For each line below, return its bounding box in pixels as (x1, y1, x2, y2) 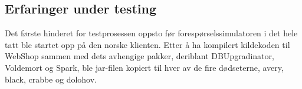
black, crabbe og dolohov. (5, 73, 97, 85)
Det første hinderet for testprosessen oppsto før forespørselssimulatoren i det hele (5, 27, 298, 39)
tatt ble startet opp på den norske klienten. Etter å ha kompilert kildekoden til (5, 38, 290, 50)
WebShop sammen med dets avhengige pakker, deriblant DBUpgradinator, (5, 50, 274, 62)
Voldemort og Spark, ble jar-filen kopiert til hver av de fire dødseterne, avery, (5, 61, 284, 73)
